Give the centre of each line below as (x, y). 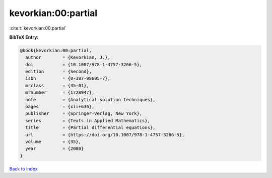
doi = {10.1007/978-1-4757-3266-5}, (84, 64)
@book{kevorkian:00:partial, (56, 50)
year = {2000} (55, 149)
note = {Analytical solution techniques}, (90, 100)
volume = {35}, (53, 142)
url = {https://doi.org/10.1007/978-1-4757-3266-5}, (105, 135)
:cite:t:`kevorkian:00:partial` (38, 28)
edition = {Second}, (59, 72)
